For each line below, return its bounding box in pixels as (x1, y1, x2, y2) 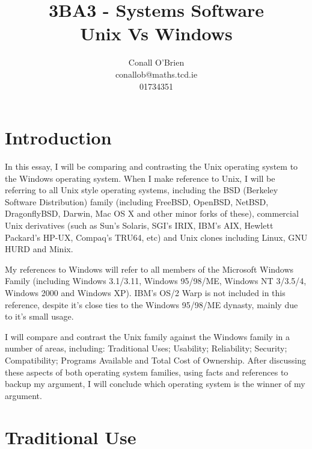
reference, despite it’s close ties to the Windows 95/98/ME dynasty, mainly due (5, 298, 298, 311)
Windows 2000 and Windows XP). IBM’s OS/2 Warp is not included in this (5, 286, 286, 299)
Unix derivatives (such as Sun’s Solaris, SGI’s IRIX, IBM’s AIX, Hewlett (5, 219, 274, 231)
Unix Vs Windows (80, 21, 233, 46)
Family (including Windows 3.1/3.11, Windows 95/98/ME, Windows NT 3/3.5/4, (5, 274, 307, 287)
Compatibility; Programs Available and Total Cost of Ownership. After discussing (5, 353, 306, 366)
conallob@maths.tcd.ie (115, 67, 198, 80)
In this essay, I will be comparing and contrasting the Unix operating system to (5, 160, 298, 173)
